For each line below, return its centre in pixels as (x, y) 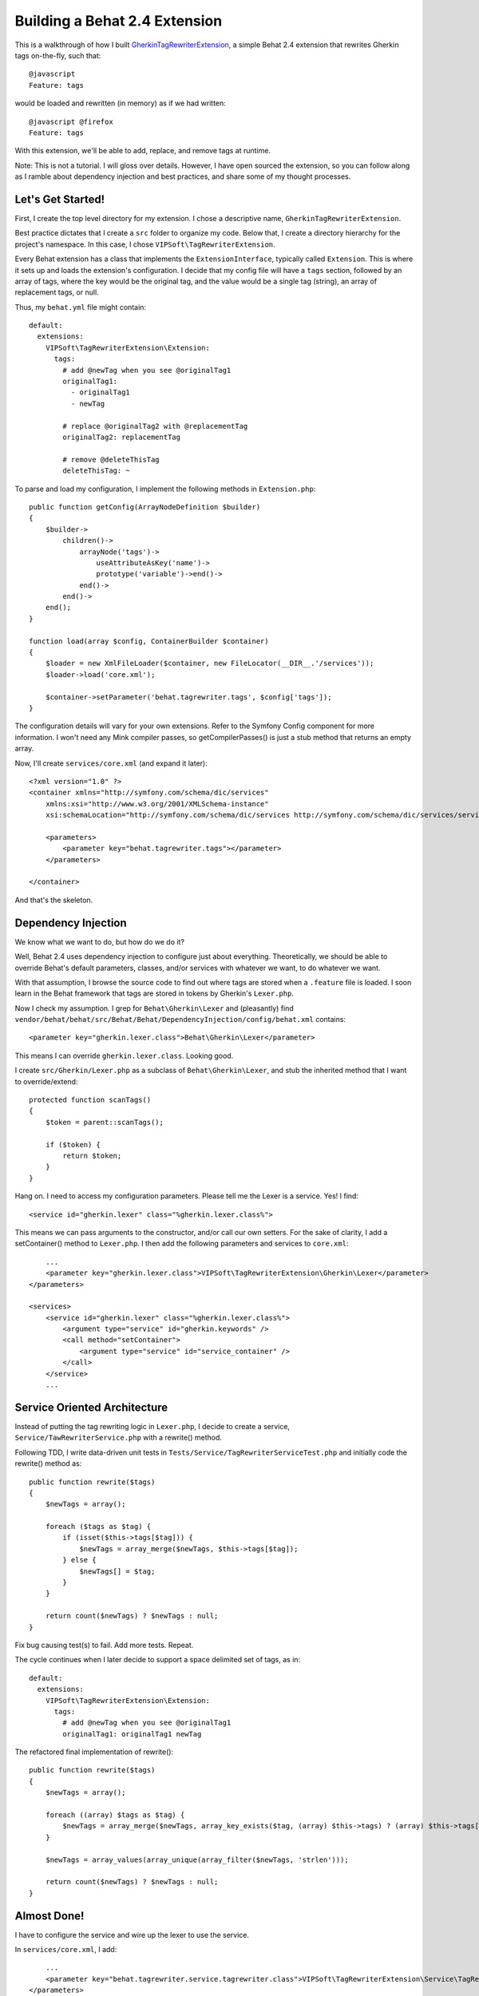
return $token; (92, 1156)
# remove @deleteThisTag (111, 459)
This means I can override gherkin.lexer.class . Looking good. (124, 1055)
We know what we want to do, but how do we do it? (100, 941)
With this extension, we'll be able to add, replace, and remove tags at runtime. (143, 151)
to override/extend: (46, 1081)
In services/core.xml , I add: (66, 1950)
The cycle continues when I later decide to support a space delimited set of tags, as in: (158, 1660)
